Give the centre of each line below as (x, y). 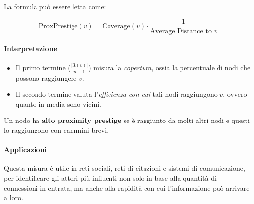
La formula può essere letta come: (55, 6)
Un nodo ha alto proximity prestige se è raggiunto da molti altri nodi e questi (127, 120)
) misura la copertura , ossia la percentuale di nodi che (169, 67)
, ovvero (235, 94)
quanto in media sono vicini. (58, 103)
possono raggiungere (46, 77)
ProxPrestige (58, 26)
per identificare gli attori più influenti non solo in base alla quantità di (110, 178)
